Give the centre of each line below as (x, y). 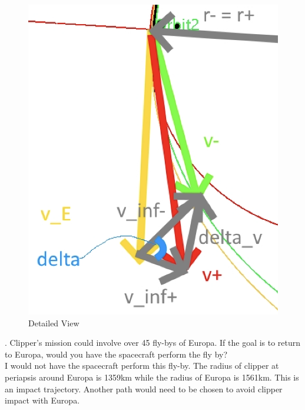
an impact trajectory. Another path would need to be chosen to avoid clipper (144, 388)
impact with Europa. (42, 400)
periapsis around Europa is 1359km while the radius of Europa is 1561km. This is (152, 377)
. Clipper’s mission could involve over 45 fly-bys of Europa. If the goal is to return (153, 343)
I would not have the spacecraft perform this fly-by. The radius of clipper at (142, 366)
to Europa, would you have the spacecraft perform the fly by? (116, 354)
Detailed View (54, 323)
